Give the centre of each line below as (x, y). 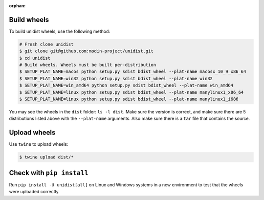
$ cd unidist (35, 58)
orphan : (17, 6)
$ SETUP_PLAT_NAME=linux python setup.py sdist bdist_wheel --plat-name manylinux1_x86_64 (132, 92)
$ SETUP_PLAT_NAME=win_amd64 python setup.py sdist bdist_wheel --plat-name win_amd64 (126, 85)
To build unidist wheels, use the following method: (59, 31)
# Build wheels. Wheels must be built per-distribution (88, 65)
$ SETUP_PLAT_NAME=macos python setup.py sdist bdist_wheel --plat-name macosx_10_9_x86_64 (133, 72)
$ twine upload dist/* (46, 157)
